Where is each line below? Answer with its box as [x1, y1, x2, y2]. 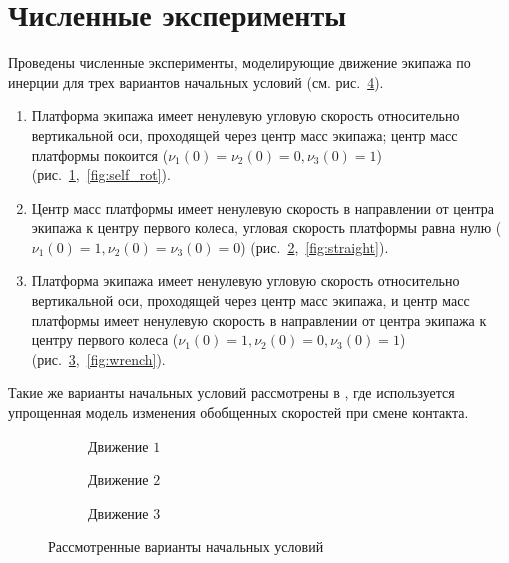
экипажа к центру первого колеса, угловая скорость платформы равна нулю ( [31, 217, 502, 238]
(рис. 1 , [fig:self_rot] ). [31, 164, 171, 185]
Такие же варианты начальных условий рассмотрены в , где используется [8, 382, 455, 403]
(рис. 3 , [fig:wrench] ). [31, 348, 166, 369]
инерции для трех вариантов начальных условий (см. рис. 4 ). [8, 71, 384, 92]
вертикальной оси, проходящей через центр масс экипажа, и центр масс [31, 290, 470, 311]
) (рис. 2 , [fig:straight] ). [240, 236, 389, 257]
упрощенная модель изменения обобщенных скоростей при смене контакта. [8, 402, 469, 423]
